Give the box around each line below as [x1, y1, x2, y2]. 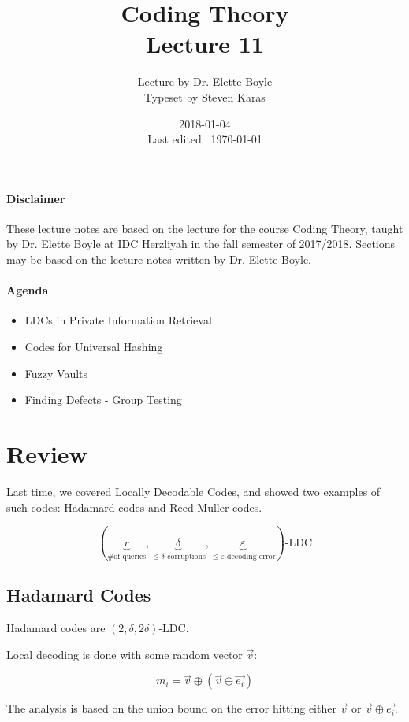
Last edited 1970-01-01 [147, 131, 262, 147]
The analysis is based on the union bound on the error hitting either [6, 700, 336, 716]
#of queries [107, 552, 147, 561]
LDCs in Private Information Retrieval [24, 312, 212, 328]
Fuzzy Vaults [24, 365, 88, 381]
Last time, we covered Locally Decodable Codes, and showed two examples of [6, 483, 381, 499]
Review [6, 438, 87, 470]
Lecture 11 [146, 28, 264, 60]
